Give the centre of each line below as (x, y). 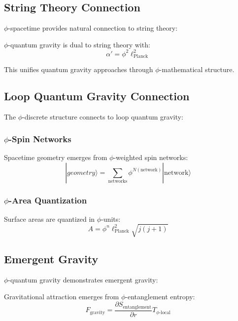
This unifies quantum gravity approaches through (79, 69)
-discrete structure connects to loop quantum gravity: (103, 117)
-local (165, 312)
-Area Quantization (48, 200)
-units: (111, 219)
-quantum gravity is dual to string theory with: (79, 44)
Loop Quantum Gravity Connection (97, 96)
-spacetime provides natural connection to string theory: (93, 28)
